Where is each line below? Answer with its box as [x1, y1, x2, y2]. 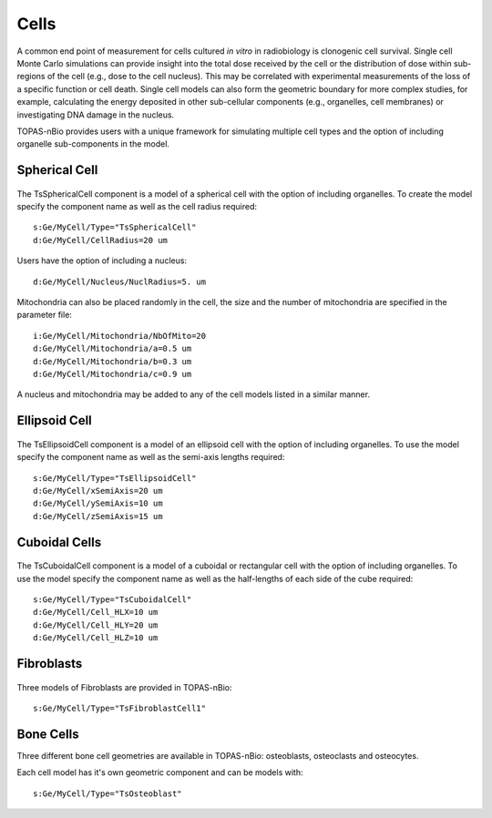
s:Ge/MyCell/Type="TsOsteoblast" [33, 788, 182, 799]
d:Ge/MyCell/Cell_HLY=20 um [33, 619, 159, 630]
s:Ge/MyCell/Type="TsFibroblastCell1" [33, 702, 207, 713]
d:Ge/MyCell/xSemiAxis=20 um [33, 486, 163, 496]
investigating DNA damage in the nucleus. [16, 109, 175, 120]
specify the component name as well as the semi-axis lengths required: [16, 452, 285, 463]
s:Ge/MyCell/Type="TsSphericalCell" [33, 222, 197, 232]
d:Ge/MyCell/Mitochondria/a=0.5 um [33, 343, 192, 354]
